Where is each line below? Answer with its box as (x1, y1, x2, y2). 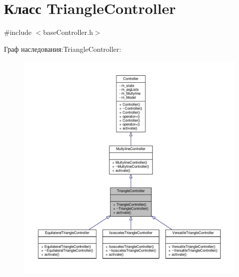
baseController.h (43, 27, 93, 37)
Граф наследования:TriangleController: (4, 43, 121, 54)
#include (4, 27, 32, 37)
